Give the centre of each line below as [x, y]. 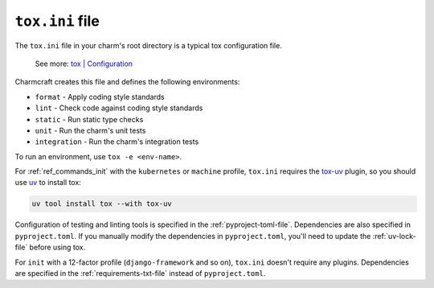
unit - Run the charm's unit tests [90, 130]
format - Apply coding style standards [100, 97]
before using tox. [57, 247]
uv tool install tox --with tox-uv [102, 204]
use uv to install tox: [48, 183]
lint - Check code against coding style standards [119, 108]
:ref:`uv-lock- [395, 236]
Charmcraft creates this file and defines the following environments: [127, 82]
